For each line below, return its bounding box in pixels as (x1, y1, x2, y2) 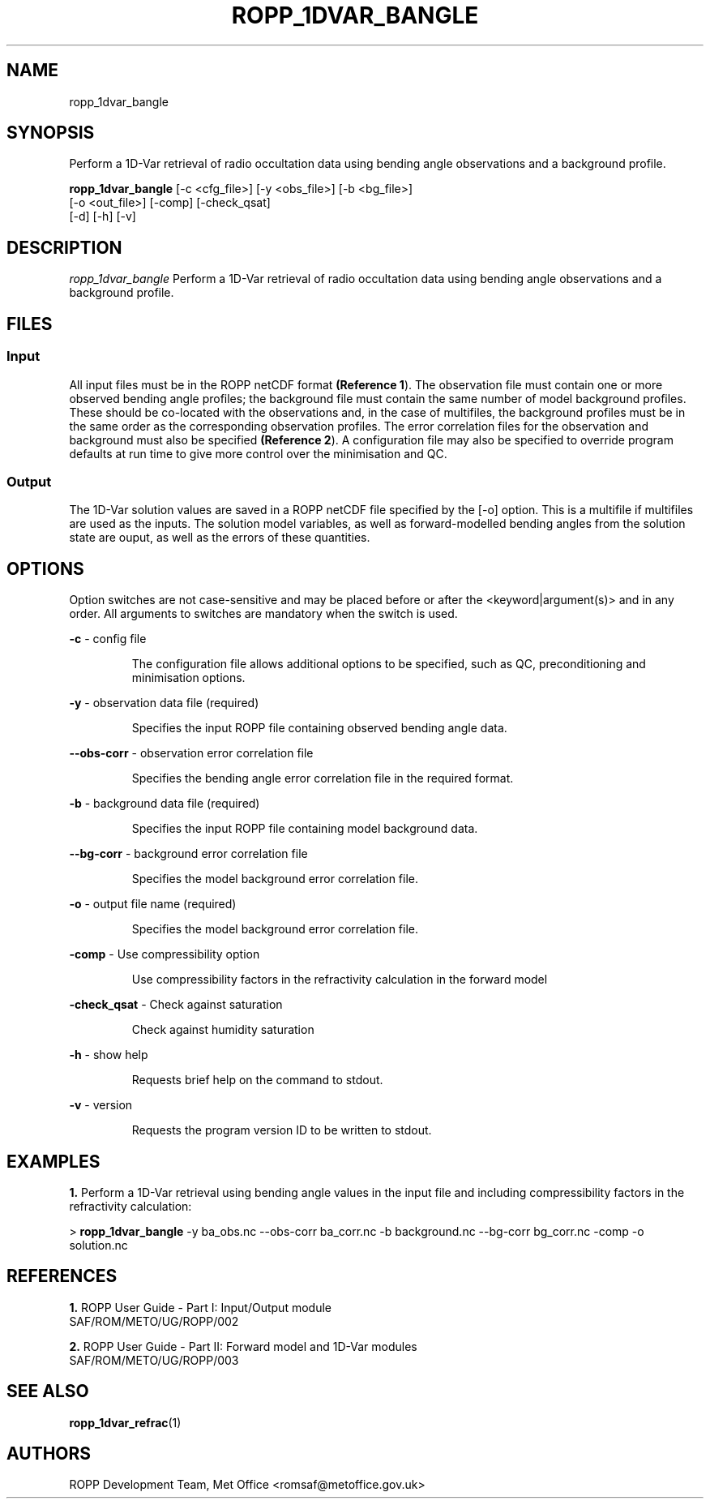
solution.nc (69, 1237, 128, 1252)
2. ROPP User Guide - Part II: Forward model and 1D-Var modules (69, 1339, 417, 1353)
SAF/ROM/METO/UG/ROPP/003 (69, 1353, 239, 1367)
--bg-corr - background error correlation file (69, 847, 308, 861)
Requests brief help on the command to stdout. (131, 1073, 383, 1087)
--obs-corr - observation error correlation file (69, 746, 314, 761)
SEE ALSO (6, 1381, 89, 1402)
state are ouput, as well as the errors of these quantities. (69, 530, 370, 545)
